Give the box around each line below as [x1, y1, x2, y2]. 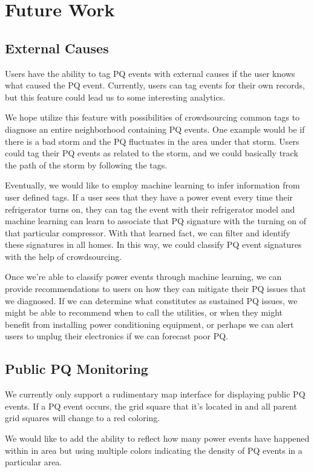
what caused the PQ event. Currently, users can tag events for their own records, [5, 79, 305, 91]
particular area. [5, 456, 62, 468]
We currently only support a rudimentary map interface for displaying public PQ [5, 388, 306, 401]
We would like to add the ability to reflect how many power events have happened [5, 432, 310, 445]
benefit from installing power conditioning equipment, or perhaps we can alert [5, 317, 294, 330]
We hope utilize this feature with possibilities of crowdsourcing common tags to [5, 111, 300, 124]
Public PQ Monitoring [5, 359, 148, 378]
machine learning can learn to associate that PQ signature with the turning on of [5, 214, 306, 227]
